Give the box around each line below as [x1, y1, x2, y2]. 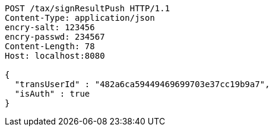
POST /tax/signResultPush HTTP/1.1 [5, 4, 170, 13]
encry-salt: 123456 [5, 23, 95, 32]
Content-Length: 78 [5, 41, 95, 51]
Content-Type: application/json [5, 13, 155, 23]
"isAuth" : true [14, 89, 90, 98]
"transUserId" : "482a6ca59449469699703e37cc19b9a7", [14, 79, 270, 89]
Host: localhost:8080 [5, 51, 105, 60]
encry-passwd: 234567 [5, 32, 105, 41]
